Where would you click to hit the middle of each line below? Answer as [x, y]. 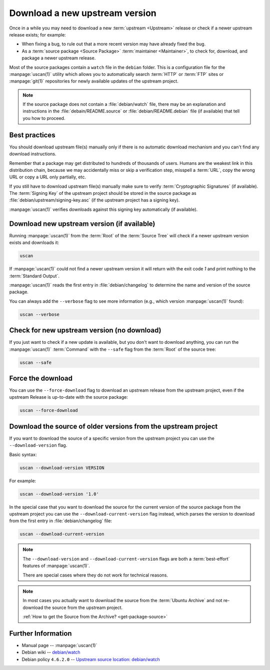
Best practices [32, 135]
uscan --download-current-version [62, 534]
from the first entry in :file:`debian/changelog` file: [61, 521]
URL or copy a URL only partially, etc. [47, 177]
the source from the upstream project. [83, 608]
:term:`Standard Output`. [34, 276]
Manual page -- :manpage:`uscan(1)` [59, 646]
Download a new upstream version [83, 13]
